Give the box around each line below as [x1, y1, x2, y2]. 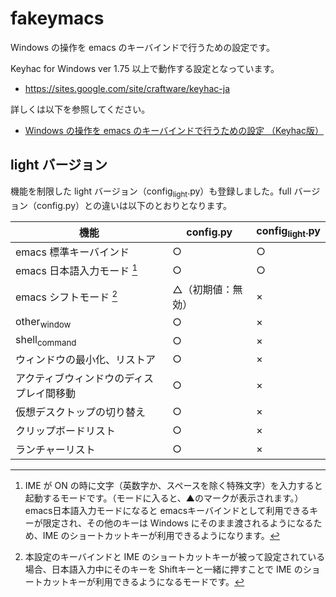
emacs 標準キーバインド [15, 245, 130, 259]
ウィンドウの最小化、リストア [15, 353, 157, 367]
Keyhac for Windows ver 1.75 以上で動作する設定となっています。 [10, 62, 280, 74]
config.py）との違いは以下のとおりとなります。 [36, 199, 233, 211]
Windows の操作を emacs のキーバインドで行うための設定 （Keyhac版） [24, 124, 324, 136]
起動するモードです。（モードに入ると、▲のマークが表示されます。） [24, 492, 304, 504]
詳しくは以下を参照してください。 [10, 103, 151, 115]
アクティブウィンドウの [15, 372, 125, 386]
